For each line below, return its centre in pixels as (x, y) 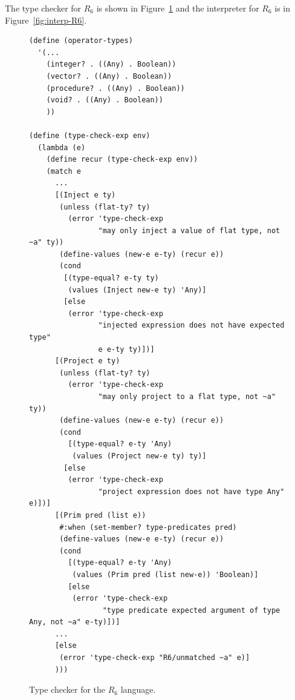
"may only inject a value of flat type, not (189, 230)
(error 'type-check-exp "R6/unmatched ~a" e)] (155, 658)
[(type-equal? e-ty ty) (111, 278)
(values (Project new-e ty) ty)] (139, 456)
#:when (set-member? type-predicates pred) (148, 527)
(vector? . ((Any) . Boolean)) (109, 76)
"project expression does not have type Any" (191, 491)
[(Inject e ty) (85, 195)
